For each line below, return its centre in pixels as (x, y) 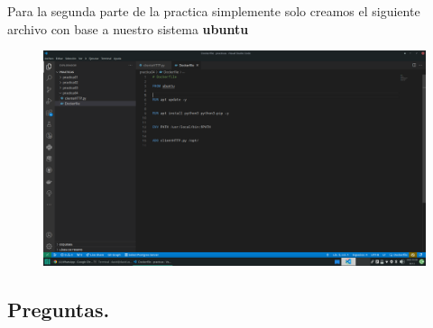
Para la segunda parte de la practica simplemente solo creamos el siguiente (214, 11)
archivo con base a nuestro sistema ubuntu (128, 28)
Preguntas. (59, 309)
